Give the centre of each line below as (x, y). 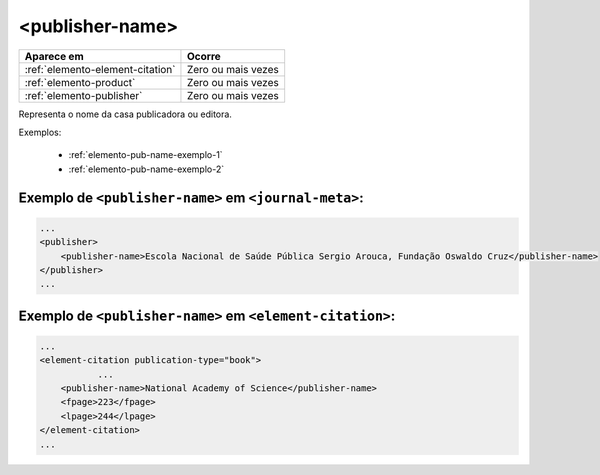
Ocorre (204, 56)
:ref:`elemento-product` (80, 82)
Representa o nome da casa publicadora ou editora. (125, 114)
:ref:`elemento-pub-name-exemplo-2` (146, 169)
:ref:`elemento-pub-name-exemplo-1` (146, 155)
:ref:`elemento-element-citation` (100, 69)
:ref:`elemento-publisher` (83, 95)
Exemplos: (40, 132)
